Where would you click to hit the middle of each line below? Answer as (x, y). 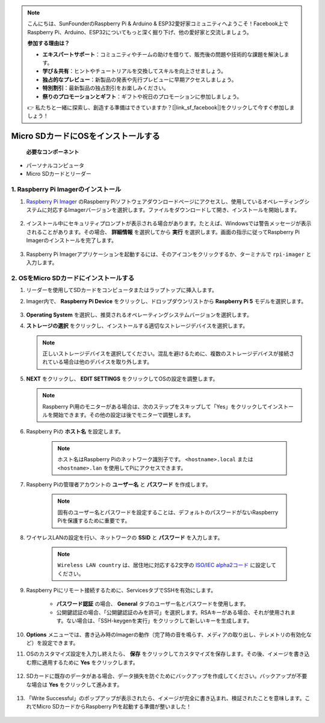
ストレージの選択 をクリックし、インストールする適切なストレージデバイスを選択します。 (137, 326)
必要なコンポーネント (53, 152)
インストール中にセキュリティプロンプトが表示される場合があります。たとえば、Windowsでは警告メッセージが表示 (169, 223)
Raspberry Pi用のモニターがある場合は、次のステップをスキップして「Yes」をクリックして (155, 406)
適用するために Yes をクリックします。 (90, 662)
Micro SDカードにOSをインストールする (85, 136)
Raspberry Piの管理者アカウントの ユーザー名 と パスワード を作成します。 (119, 484)
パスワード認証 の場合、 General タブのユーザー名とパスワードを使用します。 (153, 604)
